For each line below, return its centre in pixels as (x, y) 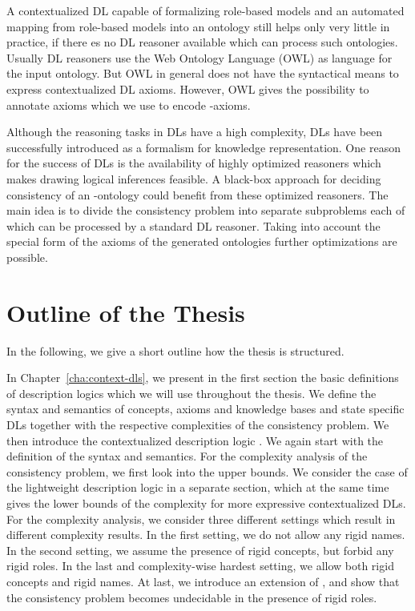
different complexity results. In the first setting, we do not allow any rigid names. (206, 535)
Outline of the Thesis (126, 312)
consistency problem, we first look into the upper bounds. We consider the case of (207, 471)
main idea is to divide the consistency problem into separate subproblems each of (206, 210)
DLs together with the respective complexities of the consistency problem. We (198, 424)
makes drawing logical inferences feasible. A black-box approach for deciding (194, 178)
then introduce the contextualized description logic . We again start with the (195, 440)
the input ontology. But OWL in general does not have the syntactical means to (203, 73)
